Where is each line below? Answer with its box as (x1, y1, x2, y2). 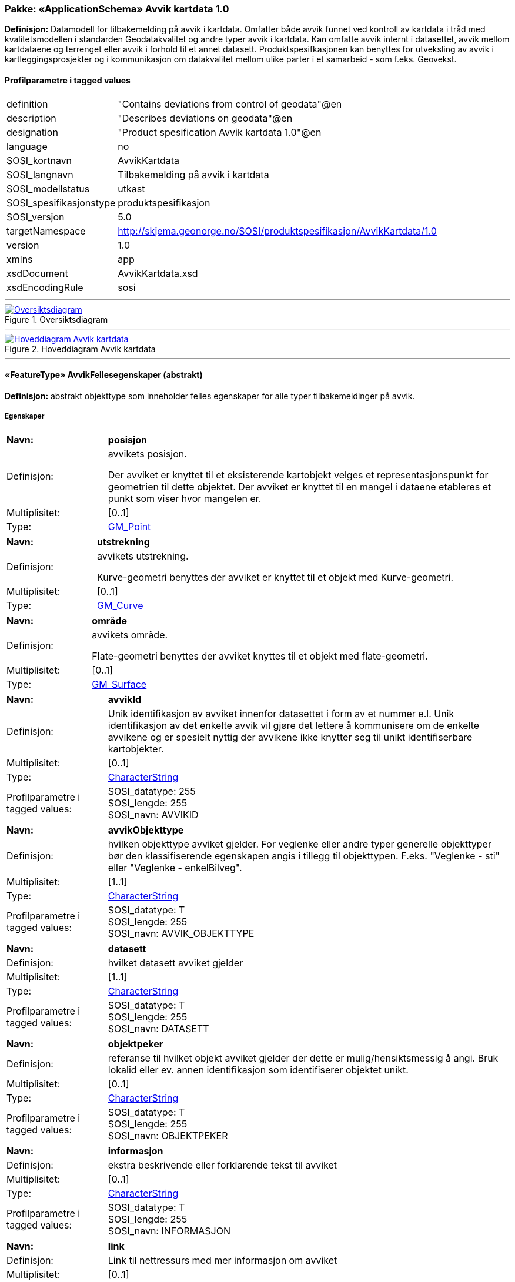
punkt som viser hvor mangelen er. (108, 492, 262, 504)
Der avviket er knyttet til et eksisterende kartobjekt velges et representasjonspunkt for (108, 468, 489, 481)
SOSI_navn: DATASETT (108, 1022, 209, 1035)
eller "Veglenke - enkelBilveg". (108, 861, 242, 873)
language (6, 140, 48, 152)
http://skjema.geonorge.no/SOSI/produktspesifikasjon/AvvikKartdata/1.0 (118, 225, 437, 237)
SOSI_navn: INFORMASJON (108, 1224, 230, 1237)
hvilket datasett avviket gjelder (108, 956, 243, 969)
